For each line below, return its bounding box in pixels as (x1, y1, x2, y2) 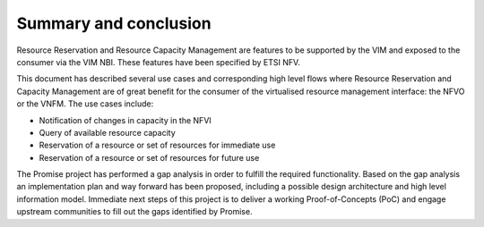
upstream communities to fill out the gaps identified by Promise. (16, 206, 253, 217)
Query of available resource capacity (39, 127, 177, 138)
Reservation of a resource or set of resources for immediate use (39, 139, 276, 151)
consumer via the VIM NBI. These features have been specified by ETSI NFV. (16, 56, 300, 67)
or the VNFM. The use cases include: (16, 98, 154, 109)
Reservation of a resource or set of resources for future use (39, 152, 260, 163)
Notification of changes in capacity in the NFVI (39, 114, 212, 125)
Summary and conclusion (16, 13, 212, 33)
